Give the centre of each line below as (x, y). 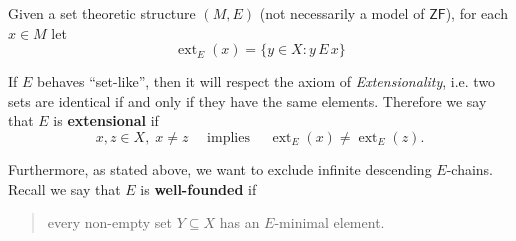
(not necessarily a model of (342, 13)
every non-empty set (109, 222)
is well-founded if (198, 188)
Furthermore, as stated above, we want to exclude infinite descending (220, 168)
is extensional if (106, 120)
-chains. (470, 168)
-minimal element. (329, 222)
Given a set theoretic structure (102, 13)
